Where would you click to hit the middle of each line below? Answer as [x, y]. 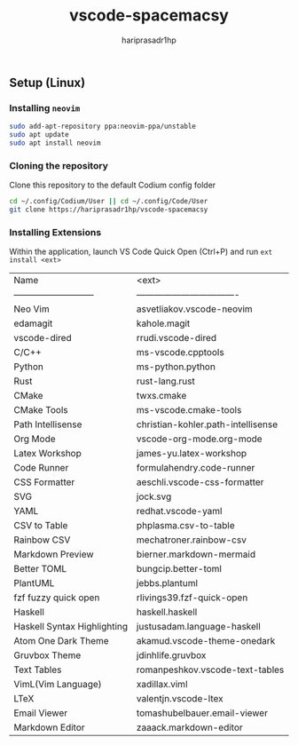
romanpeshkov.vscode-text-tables [210, 670]
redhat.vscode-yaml [179, 511]
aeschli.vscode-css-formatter [200, 482]
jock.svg [154, 496]
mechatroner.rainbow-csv [191, 540]
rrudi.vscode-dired [176, 338]
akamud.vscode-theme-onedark [206, 641]
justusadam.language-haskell [199, 627]
